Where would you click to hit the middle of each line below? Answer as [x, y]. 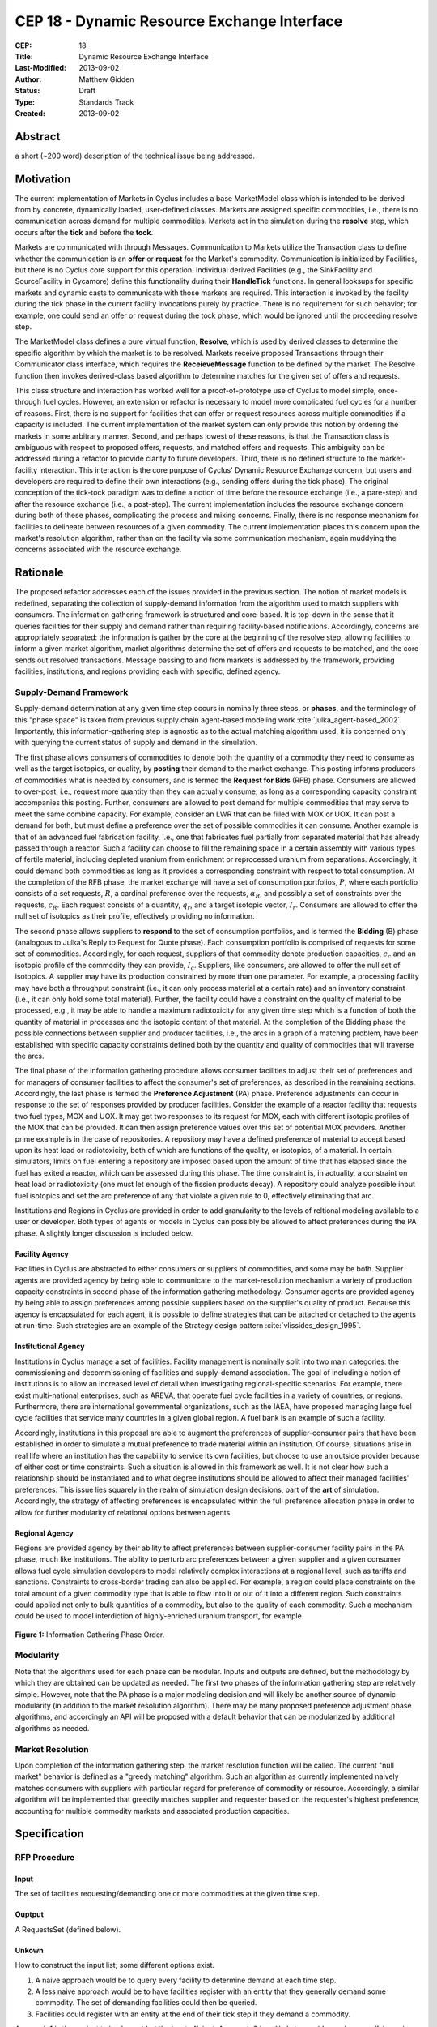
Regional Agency [44, 1533]
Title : [24, 56]
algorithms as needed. [52, 1728]
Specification [49, 1834]
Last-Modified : [40, 68]
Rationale [39, 573]
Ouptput [30, 1914]
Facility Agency [42, 1253]
